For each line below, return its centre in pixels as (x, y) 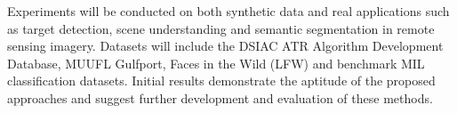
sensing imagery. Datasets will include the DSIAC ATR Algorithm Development (225, 46)
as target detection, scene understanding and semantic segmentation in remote (221, 28)
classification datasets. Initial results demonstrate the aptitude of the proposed (221, 81)
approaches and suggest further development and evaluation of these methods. (220, 97)
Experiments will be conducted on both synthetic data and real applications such (228, 11)
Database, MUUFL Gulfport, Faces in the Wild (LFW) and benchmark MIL (216, 63)
